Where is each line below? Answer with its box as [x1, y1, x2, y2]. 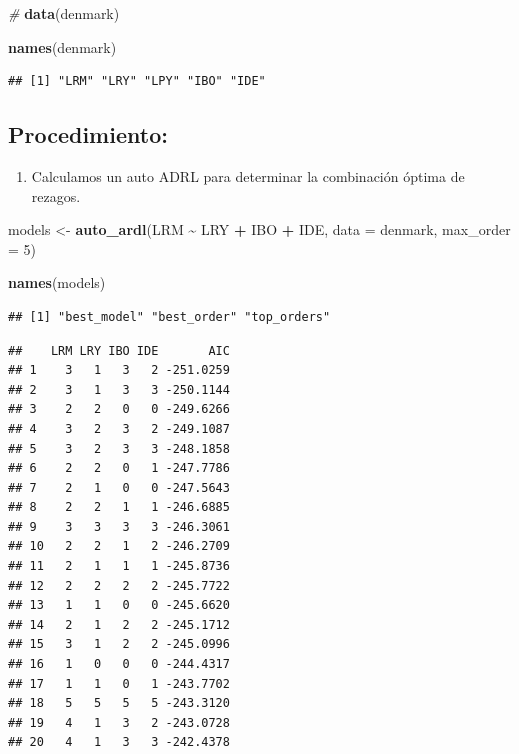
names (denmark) [8, 36, 117, 57]
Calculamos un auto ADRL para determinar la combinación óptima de [31, 165, 465, 186]
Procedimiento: [8, 119, 168, 150]
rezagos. [31, 185, 81, 206]
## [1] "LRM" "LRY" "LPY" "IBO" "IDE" [8, 74, 266, 89]
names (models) [8, 272, 106, 293]
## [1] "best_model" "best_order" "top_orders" [8, 309, 331, 324]
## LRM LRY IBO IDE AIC [8, 343, 230, 358]
